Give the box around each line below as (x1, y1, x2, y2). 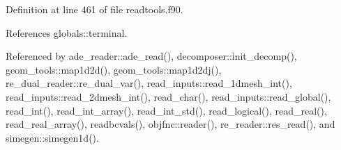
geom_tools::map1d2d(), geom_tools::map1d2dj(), (6, 62, 222, 76)
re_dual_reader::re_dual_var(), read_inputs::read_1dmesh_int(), (6, 76, 292, 90)
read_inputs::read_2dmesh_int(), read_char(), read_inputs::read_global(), (6, 89, 331, 103)
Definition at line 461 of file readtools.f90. (6, 2, 183, 16)
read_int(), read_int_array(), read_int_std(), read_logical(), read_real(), (6, 103, 327, 117)
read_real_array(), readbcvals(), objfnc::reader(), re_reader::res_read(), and (6, 117, 335, 131)
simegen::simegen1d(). (6, 130, 99, 144)
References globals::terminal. (6, 25, 128, 40)
